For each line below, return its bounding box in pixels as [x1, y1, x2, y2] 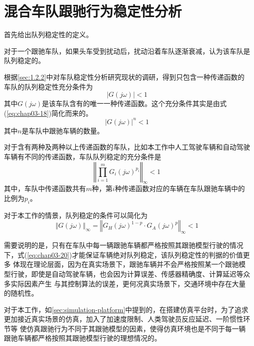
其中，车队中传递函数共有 [4, 183, 86, 194]
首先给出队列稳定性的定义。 [4, 29, 93, 40]
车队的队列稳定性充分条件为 [4, 81, 93, 91]
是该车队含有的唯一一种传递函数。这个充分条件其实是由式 [42, 98, 227, 108]
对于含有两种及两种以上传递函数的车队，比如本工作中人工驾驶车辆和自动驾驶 [4, 142, 250, 152]
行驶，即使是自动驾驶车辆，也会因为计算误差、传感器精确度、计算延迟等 [10, 268, 243, 279]
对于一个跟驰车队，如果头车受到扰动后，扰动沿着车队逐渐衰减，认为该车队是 [4, 45, 250, 56]
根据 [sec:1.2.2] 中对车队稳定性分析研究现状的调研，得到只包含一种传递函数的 [4, 71, 245, 82]
